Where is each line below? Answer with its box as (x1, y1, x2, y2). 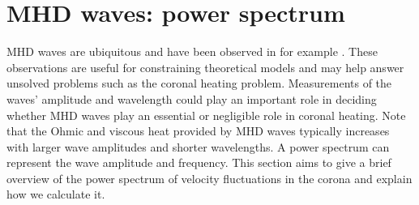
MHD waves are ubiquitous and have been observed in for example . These (6, 43, 378, 60)
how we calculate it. (6, 186, 105, 203)
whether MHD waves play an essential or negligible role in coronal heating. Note (6, 106, 406, 123)
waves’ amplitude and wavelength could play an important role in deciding (6, 90, 377, 107)
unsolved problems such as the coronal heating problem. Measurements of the (6, 75, 392, 92)
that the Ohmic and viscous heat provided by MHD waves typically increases (6, 122, 390, 139)
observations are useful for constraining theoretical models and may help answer (6, 58, 404, 75)
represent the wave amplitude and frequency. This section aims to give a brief (6, 154, 391, 171)
